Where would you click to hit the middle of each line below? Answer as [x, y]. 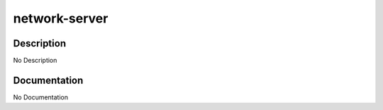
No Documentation [41, 97]
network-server [61, 18]
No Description [35, 61]
